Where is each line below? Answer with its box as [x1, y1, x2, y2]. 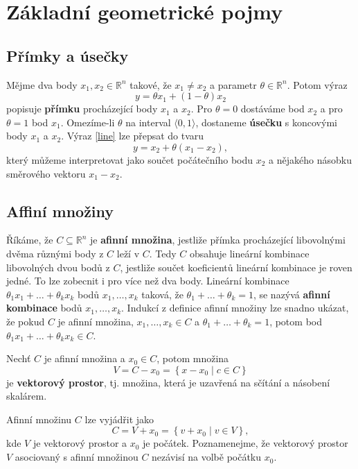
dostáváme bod [240, 101, 305, 116]
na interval [125, 114, 171, 129]
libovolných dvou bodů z [6, 259, 110, 274]
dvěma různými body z [6, 246, 104, 260]
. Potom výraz [287, 77, 348, 92]
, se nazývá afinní [253, 287, 330, 301]
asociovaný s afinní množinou [15, 450, 138, 464]
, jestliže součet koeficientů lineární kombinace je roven [120, 259, 352, 274]
